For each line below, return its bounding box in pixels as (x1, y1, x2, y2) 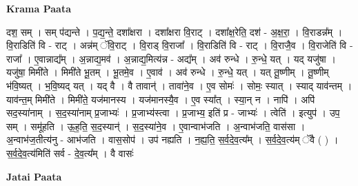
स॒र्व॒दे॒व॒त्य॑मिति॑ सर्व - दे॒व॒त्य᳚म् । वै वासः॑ (6, 145, 134, 160)
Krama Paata (6, 1, 71, 15)
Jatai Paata (6, 169, 62, 183)
